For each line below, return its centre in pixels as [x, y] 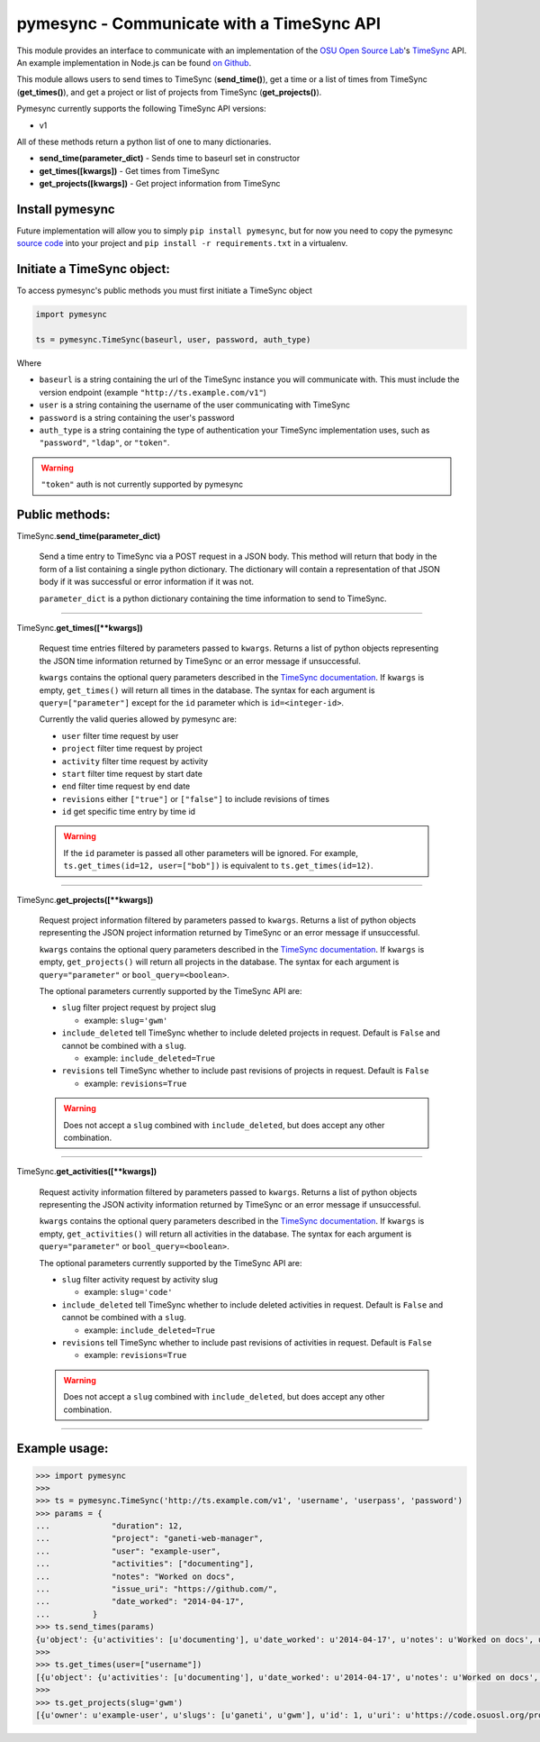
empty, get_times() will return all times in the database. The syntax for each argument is [207, 690]
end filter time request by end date [126, 786]
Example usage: [63, 1449]
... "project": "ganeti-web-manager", [150, 1538]
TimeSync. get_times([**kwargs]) [80, 628]
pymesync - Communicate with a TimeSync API [199, 23]
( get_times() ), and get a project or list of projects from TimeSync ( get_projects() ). [169, 92]
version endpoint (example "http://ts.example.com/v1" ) [153, 392]
